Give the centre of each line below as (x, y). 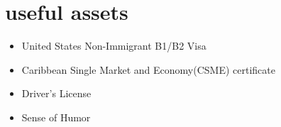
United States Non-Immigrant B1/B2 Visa (114, 46)
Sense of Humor (56, 117)
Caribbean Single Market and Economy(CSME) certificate (148, 69)
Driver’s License (56, 93)
